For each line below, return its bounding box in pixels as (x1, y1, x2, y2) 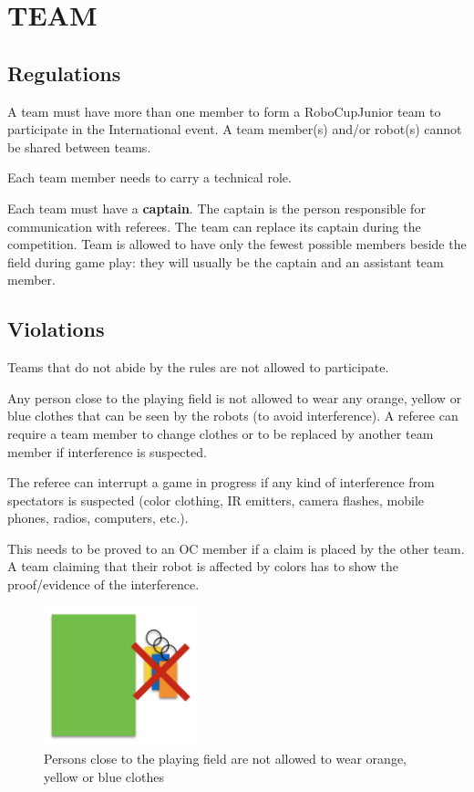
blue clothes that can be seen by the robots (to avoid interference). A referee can (7, 406, 459, 425)
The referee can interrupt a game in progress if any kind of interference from (7, 473, 435, 492)
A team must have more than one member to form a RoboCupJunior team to (7, 101, 441, 120)
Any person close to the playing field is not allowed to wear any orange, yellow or (7, 388, 462, 407)
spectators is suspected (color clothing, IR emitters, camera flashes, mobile (7, 490, 425, 509)
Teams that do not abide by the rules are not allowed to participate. (7, 358, 389, 377)
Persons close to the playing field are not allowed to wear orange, (44, 749, 407, 768)
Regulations (7, 58, 121, 87)
